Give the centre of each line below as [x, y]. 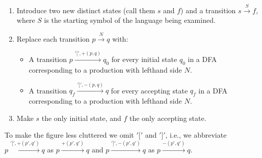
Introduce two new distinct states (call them [86, 10]
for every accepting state [149, 90]
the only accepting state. [168, 118]
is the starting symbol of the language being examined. [130, 20]
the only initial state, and [81, 118]
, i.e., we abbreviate [196, 135]
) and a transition [208, 10]
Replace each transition [53, 38]
